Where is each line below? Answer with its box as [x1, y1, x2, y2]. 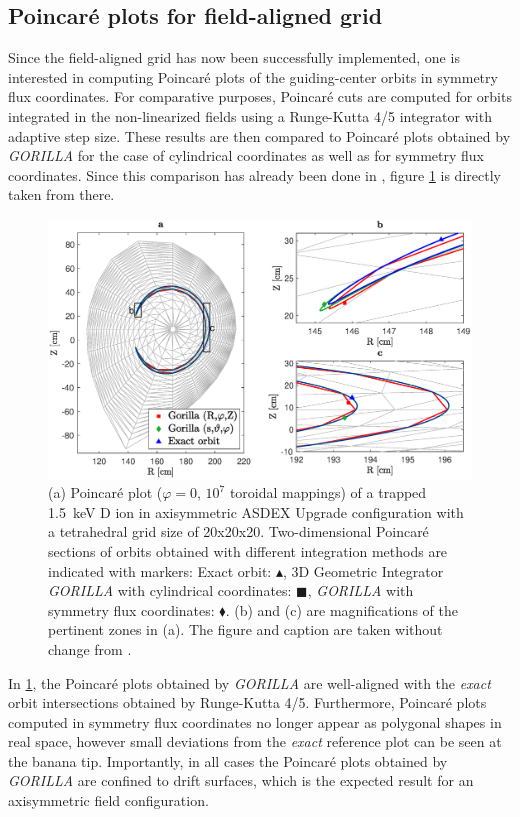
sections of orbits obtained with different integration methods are [48, 540, 448, 561]
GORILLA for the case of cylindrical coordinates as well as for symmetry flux [8, 145, 484, 166]
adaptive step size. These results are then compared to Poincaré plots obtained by [8, 125, 511, 146]
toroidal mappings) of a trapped [229, 482, 427, 503]
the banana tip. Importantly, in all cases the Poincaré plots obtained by [8, 750, 448, 771]
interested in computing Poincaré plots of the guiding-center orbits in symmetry [8, 66, 498, 87]
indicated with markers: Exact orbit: [48, 560, 272, 581]
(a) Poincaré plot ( [48, 482, 163, 503]
